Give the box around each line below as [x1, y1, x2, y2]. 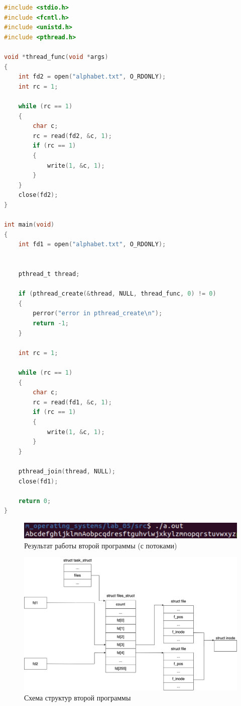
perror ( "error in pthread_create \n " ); [33, 310, 163, 317]
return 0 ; [18, 497, 51, 505]
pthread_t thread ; [18, 270, 80, 278]
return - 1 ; [33, 320, 69, 327]
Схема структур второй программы [24, 692, 131, 702]
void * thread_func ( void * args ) [4, 53, 108, 60]
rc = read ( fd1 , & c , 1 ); [33, 398, 112, 406]
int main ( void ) [4, 221, 55, 229]
